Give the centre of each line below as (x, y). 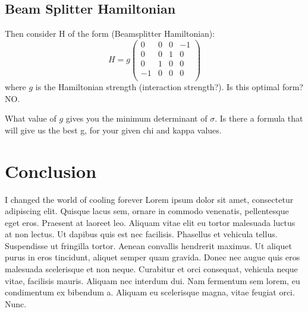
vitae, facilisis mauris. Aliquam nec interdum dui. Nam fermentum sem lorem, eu (153, 280)
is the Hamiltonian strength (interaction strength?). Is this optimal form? (169, 87)
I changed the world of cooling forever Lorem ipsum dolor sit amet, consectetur (149, 199)
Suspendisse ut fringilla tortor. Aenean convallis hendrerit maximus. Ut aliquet (148, 245)
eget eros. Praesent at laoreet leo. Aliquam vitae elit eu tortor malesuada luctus (150, 222)
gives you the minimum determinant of (136, 118)
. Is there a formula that (259, 118)
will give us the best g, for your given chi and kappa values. (113, 130)
